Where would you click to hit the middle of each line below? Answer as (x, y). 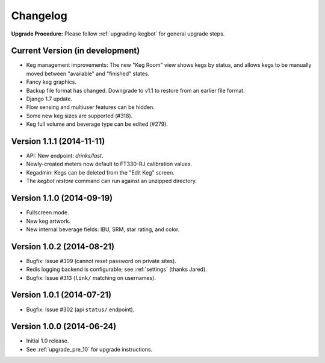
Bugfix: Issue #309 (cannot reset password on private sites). (101, 261)
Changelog (39, 16)
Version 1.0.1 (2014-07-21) (61, 295)
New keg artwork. (48, 221)
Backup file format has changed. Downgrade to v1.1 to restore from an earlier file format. (135, 90)
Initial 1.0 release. (48, 341)
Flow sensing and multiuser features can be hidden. (90, 107)
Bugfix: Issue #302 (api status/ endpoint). (80, 309)
